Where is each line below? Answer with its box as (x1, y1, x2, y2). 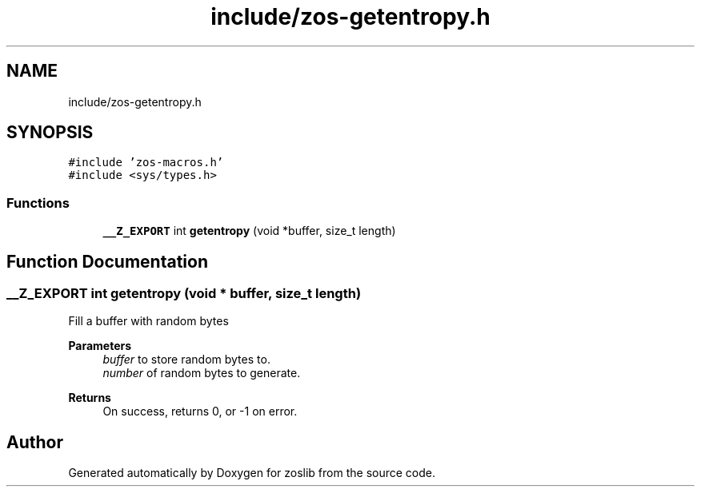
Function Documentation (6, 251, 208, 272)
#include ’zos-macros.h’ (68, 156, 224, 169)
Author (6, 431, 63, 452)
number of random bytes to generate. (102, 366, 301, 380)
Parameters (68, 339, 132, 353)
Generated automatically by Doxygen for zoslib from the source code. (68, 466, 435, 480)
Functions (6, 194, 70, 211)
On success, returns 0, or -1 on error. (102, 404, 298, 419)
